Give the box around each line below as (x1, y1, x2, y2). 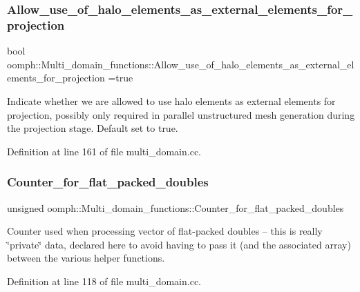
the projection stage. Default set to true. (7, 121, 178, 135)
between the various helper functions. (7, 251, 165, 265)
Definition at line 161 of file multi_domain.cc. (7, 144, 201, 158)
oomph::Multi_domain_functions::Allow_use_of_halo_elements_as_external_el (7, 57, 354, 71)
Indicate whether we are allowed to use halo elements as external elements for (7, 93, 336, 108)
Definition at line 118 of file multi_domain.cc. (7, 273, 201, 288)
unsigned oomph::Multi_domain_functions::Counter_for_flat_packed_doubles (7, 200, 344, 215)
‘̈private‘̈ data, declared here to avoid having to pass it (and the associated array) (7, 237, 351, 251)
